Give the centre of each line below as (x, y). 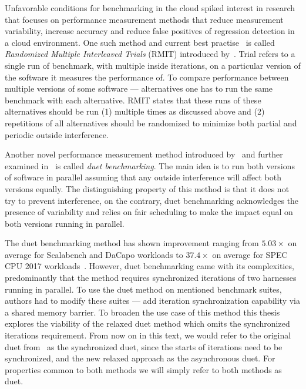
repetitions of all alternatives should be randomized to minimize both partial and (151, 123)
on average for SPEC (250, 254)
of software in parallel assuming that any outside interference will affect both (143, 177)
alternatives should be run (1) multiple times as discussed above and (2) (135, 111)
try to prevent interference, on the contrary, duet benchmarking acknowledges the (152, 200)
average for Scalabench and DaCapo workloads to (94, 254)
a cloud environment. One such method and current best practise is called (140, 42)
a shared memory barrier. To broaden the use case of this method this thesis (142, 312)
